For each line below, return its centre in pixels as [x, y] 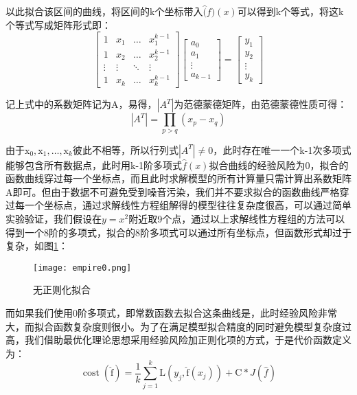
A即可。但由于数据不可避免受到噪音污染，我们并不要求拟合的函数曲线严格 [173, 191]
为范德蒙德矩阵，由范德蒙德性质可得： [261, 104]
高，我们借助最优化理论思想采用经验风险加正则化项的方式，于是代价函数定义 [178, 340]
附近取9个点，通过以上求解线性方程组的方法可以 [237, 219]
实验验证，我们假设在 [54, 219]
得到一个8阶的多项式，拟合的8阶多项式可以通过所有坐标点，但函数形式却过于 [178, 232]
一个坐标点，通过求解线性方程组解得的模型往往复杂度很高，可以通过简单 [188, 205]
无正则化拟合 [62, 290]
